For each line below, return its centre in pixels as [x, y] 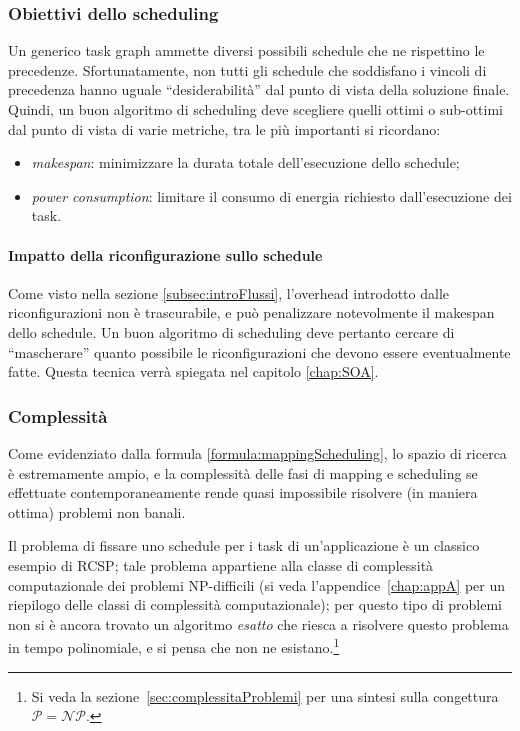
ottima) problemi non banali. [97, 511]
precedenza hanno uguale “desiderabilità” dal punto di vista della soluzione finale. [259, 89]
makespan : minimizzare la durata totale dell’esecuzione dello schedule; [245, 162]
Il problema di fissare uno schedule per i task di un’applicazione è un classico [244, 545]
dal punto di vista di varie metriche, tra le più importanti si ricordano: [224, 128]
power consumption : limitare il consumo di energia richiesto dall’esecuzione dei [271, 195]
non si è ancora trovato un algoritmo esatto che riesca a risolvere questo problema [258, 623]
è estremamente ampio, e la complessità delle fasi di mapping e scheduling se [243, 472]
